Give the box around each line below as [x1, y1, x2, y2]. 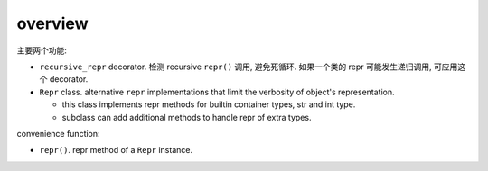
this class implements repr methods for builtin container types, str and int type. [61, 99, 356, 110]
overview [16, 13, 89, 33]
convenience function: [16, 128, 100, 139]
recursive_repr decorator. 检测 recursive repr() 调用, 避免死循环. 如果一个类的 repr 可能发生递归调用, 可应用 [39, 61, 458, 72]
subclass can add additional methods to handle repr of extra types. [61, 112, 312, 122]
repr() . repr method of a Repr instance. [39, 145, 193, 156]
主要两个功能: [16, 45, 68, 56]
